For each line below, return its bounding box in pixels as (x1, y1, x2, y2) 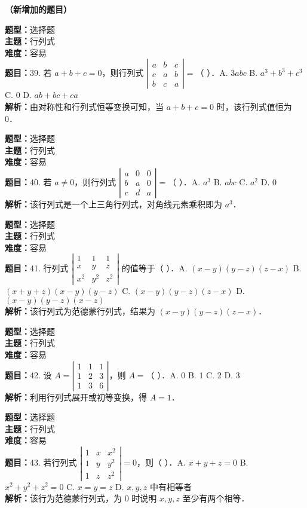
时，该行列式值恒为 (216, 100, 292, 112)
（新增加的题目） (5, 3, 72, 15)
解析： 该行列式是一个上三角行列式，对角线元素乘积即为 (5, 197, 222, 210)
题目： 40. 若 (5, 175, 52, 188)
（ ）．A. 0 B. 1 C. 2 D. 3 (146, 368, 240, 381)
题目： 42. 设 (5, 368, 52, 381)
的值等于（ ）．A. (121, 262, 188, 274)
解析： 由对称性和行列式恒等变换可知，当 (5, 100, 164, 112)
